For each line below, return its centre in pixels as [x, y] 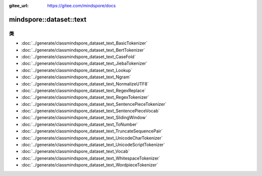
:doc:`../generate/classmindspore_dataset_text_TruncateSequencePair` [92, 131]
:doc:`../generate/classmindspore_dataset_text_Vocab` [75, 151]
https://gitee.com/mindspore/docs [82, 6]
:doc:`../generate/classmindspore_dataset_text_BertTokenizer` [83, 50]
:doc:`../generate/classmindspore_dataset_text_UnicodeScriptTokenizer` [93, 145]
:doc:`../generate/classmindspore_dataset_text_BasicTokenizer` [84, 43]
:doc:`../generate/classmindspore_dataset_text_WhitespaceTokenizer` [90, 158]
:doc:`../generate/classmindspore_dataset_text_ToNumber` [80, 124]
